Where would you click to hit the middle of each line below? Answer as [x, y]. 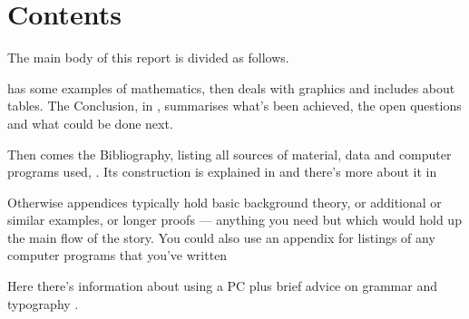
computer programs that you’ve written [117, 255]
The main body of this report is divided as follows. [148, 58]
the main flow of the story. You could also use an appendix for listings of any [221, 237]
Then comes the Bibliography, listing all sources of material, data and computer [230, 154]
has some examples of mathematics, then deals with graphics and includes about [231, 87]
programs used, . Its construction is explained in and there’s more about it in [222, 172]
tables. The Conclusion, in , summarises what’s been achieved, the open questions [234, 106]
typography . [43, 303]
